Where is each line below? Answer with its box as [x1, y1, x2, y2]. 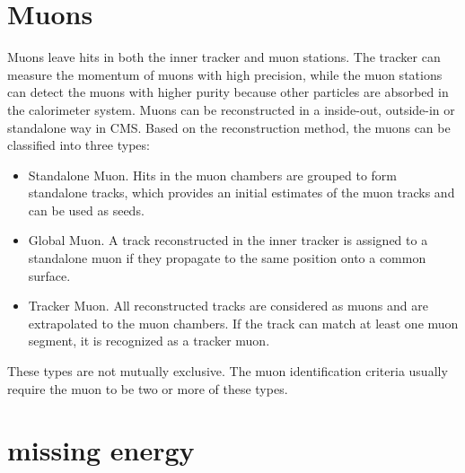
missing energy [7, 432, 195, 469]
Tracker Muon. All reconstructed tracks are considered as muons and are [28, 296, 428, 315]
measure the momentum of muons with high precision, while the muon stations [7, 65, 443, 83]
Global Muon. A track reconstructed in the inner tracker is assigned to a [28, 231, 428, 250]
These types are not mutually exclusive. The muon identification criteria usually [7, 362, 448, 381]
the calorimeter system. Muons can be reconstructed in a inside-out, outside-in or [7, 100, 455, 118]
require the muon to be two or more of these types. [7, 379, 288, 398]
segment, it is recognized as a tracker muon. [28, 331, 270, 350]
